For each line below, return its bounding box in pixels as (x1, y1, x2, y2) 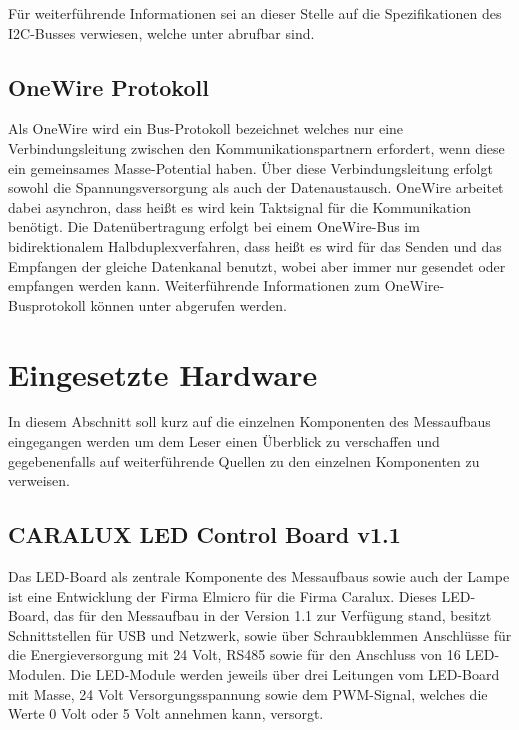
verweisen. (8, 470, 70, 491)
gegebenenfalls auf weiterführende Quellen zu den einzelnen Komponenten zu (8, 450, 480, 471)
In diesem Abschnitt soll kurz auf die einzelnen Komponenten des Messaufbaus (8, 411, 491, 432)
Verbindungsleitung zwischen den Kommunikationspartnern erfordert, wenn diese (8, 137, 505, 158)
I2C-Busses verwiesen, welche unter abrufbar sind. (8, 22, 315, 43)
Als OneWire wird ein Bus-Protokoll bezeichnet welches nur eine (8, 118, 404, 139)
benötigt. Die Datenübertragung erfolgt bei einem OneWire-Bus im (8, 216, 420, 237)
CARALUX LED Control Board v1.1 (8, 519, 401, 550)
